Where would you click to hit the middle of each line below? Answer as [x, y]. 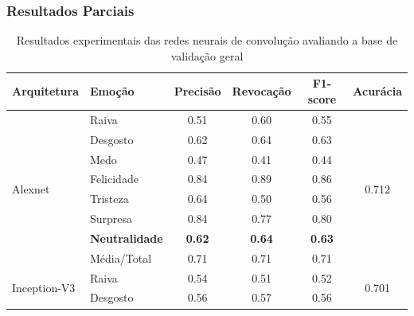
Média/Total [121, 257]
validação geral [207, 55]
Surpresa [111, 218]
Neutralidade [127, 238]
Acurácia [377, 91]
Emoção [112, 91]
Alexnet [31, 188]
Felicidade [114, 179]
